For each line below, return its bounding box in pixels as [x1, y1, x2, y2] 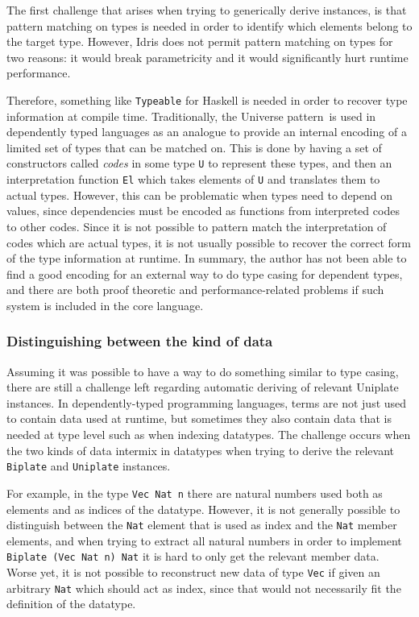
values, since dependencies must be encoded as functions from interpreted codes [6, 202, 400, 219]
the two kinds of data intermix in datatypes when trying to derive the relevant [6, 441, 394, 458]
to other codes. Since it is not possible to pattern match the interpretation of [6, 217, 387, 234]
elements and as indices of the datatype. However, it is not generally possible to [6, 500, 400, 517]
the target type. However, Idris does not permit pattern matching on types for [6, 33, 393, 50]
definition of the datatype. [6, 595, 136, 612]
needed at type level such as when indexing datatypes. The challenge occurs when [6, 426, 411, 443]
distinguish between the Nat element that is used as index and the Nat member [6, 516, 397, 533]
